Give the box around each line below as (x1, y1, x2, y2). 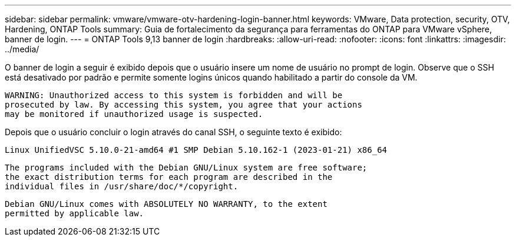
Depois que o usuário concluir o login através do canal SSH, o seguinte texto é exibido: (5, 127, 342, 137)
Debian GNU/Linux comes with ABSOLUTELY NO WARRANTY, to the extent (5, 199, 328, 209)
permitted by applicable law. (5, 209, 144, 218)
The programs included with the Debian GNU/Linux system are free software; (5, 163, 368, 172)
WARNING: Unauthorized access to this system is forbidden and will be (5, 91, 343, 100)
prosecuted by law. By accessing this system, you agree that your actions (5, 100, 362, 109)
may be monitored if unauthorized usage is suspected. (5, 109, 263, 119)
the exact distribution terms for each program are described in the (5, 172, 333, 182)
